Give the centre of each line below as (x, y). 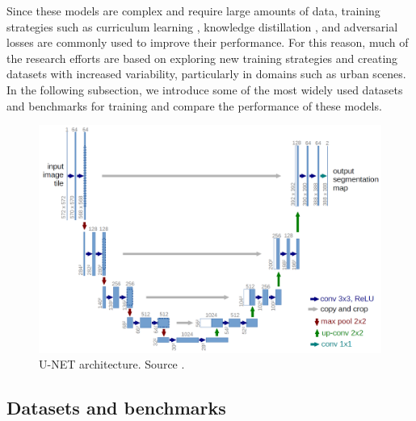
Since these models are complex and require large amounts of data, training (193, 10)
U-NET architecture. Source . (112, 364)
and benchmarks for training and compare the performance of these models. (194, 105)
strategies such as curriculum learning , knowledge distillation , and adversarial (202, 26)
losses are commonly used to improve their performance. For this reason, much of (208, 42)
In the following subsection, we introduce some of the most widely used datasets (205, 89)
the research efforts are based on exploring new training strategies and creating (202, 58)
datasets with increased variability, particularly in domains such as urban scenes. (206, 74)
